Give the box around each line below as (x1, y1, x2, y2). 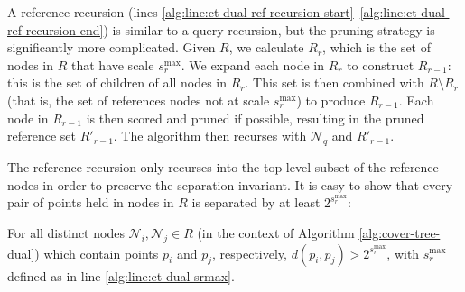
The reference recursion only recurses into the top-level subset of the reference (7, 157, 439, 176)
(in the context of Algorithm (197, 223, 355, 242)
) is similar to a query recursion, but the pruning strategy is (103, 20, 435, 39)
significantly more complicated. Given (7, 38, 216, 57)
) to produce (296, 90, 366, 109)
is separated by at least (191, 193, 321, 212)
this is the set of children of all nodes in (7, 73, 228, 92)
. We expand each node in (181, 55, 325, 74)
